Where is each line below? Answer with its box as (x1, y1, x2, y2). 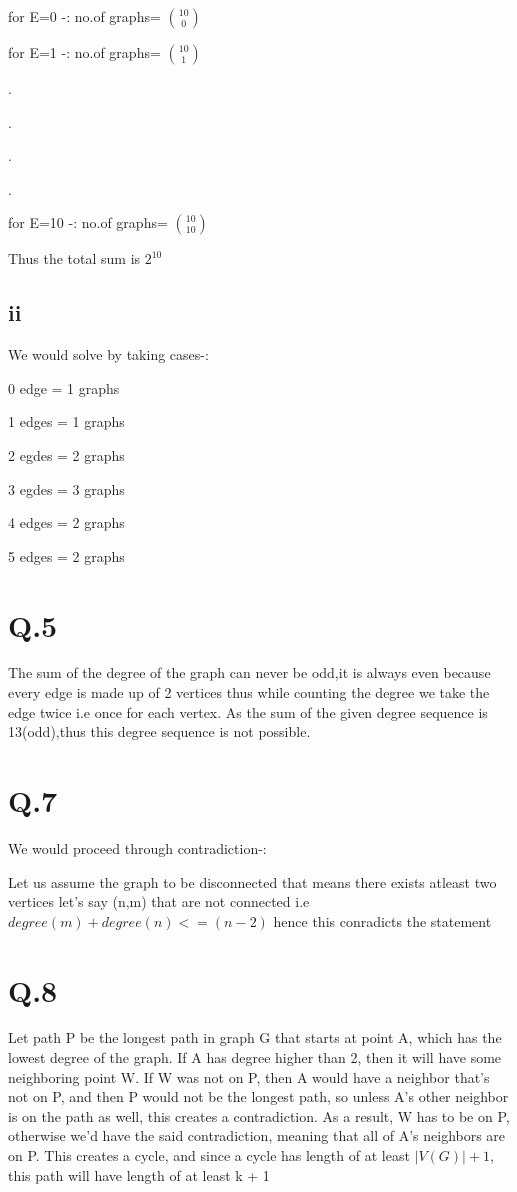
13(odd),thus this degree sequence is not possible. (8, 721, 311, 742)
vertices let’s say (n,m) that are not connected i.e (8, 891, 310, 912)
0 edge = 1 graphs (8, 377, 120, 398)
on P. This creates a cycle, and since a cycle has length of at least (8, 1145, 410, 1166)
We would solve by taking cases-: (8, 344, 209, 365)
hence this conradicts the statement (273, 910, 492, 931)
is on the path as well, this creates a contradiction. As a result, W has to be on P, (8, 1105, 510, 1126)
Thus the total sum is (8, 248, 141, 269)
